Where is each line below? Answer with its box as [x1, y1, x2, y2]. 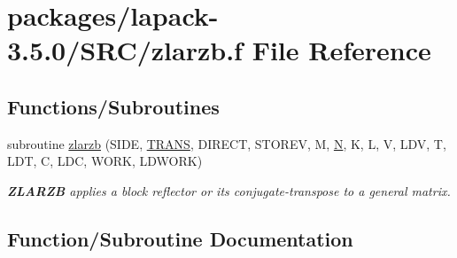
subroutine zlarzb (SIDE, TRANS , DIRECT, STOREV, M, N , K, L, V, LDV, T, [7, 134, 446, 152]
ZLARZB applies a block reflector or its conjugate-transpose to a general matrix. [7, 181, 451, 199]
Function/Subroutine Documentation [7, 224, 353, 252]
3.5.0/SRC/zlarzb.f [7, 32, 243, 68]
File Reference [252, 32, 431, 68]
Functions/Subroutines [7, 92, 220, 120]
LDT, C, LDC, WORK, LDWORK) [7, 152, 203, 170]
